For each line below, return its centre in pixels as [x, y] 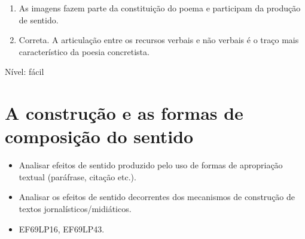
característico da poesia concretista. [84, 51]
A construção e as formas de [124, 113]
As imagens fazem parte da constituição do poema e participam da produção [160, 8]
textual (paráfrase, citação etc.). [77, 176]
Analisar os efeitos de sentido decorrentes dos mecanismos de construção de [157, 197]
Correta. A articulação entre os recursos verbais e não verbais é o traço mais [159, 40]
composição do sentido [99, 136]
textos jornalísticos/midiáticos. [75, 209]
